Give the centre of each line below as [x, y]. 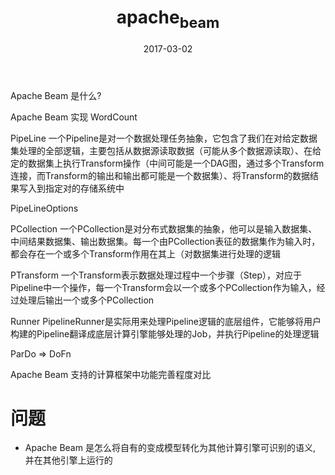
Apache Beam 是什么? [56, 95]
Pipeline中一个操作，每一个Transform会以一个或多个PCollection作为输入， [163, 287]
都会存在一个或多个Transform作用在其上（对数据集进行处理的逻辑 [145, 253]
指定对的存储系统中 [84, 188]
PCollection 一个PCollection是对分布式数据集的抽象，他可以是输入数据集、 [164, 228]
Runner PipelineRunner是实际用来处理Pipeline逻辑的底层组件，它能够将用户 [166, 321]
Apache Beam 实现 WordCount [74, 117]
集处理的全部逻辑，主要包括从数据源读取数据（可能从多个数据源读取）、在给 [166, 150]
